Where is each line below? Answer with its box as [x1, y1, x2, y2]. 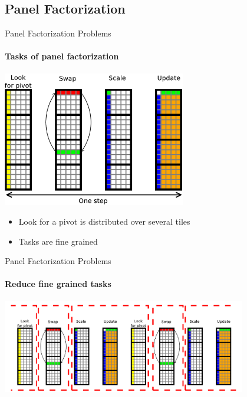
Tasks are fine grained [18, 235, 98, 247]
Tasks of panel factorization [5, 50, 119, 62]
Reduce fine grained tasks [5, 278, 111, 290]
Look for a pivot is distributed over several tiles [18, 215, 190, 228]
